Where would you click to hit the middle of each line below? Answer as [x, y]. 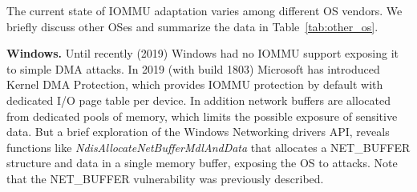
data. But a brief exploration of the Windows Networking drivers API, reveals [198, 132]
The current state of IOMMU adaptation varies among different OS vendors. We [204, 10]
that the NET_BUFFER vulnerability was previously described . [165, 178]
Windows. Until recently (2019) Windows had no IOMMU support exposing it [203, 53]
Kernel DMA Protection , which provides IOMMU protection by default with [195, 84]
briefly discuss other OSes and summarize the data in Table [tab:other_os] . [192, 26]
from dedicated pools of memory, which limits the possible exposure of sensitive [202, 116]
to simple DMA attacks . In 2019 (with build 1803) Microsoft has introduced [193, 68]
